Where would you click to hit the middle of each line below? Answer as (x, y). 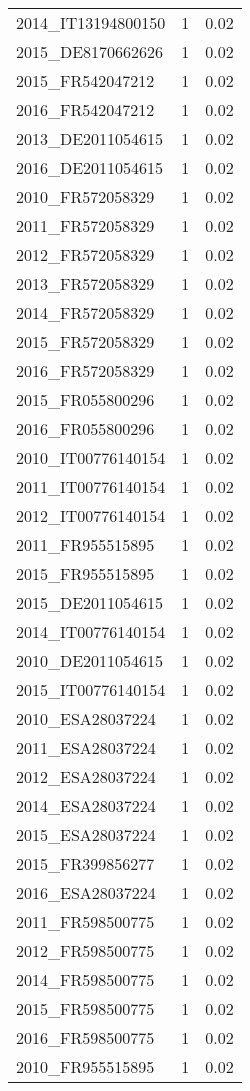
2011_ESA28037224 (86, 747)
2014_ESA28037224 (86, 805)
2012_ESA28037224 (86, 776)
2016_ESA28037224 (86, 892)
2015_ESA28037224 (86, 834)
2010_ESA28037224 (86, 718)
